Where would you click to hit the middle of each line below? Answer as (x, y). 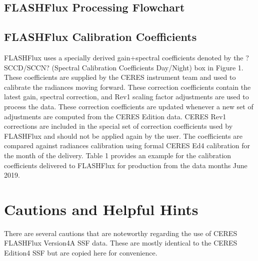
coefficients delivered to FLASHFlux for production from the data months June (126, 165)
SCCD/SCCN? (27, 67)
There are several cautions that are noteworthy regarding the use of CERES (121, 233)
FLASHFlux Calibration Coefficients (100, 37)
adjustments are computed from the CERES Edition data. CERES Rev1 (115, 116)
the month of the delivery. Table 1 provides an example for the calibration (118, 155)
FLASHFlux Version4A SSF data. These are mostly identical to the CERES (121, 243)
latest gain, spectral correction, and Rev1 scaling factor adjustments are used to (126, 97)
